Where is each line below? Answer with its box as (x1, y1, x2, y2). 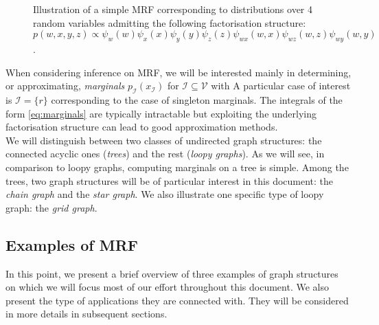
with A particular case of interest (211, 78, 351, 93)
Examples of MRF (5, 234, 138, 255)
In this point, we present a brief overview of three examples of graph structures (5, 266, 338, 280)
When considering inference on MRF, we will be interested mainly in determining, (5, 65, 352, 79)
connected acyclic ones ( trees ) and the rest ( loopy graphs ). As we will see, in (5, 146, 325, 161)
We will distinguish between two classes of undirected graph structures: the (5, 133, 322, 147)
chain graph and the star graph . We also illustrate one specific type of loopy (5, 187, 324, 201)
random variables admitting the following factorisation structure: (33, 15, 306, 30)
